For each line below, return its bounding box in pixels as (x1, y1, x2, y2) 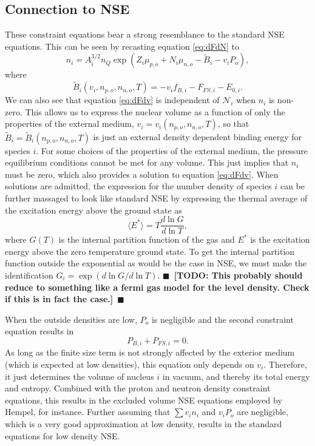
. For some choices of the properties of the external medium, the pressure (36, 144, 308, 157)
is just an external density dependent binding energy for (93, 130, 302, 143)
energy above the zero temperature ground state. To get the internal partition (5, 245, 295, 257)
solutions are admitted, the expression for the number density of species (5, 180, 272, 192)
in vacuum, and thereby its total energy (162, 370, 310, 382)
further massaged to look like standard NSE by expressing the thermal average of (5, 191, 308, 204)
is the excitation (250, 233, 310, 246)
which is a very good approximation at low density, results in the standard (5, 417, 282, 430)
